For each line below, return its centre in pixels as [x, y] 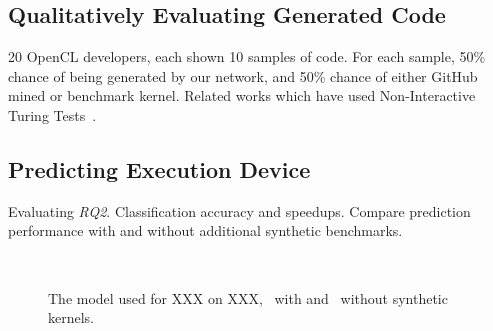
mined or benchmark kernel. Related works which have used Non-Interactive [242, 95]
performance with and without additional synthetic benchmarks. [205, 230]
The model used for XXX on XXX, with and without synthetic [248, 297]
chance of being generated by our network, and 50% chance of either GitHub [243, 75]
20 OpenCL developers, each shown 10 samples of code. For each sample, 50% [247, 56]
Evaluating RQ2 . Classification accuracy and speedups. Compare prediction [239, 210]
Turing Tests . [52, 114]
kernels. [71, 317]
